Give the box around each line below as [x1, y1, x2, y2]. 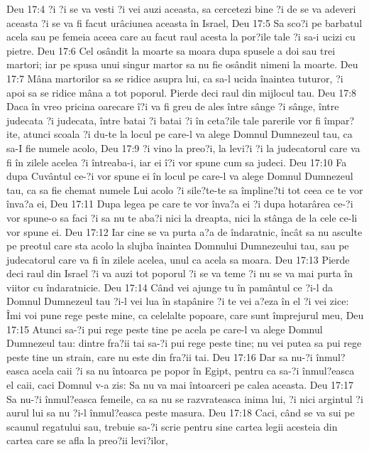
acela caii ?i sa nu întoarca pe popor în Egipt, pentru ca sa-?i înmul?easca [32, 363, 355, 378]
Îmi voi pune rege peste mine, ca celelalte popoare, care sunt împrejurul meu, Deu [6, 308, 364, 323]
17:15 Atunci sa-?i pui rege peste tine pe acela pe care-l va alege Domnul [6, 321, 323, 336]
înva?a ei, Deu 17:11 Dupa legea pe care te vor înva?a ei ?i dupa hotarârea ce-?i [6, 196, 353, 211]
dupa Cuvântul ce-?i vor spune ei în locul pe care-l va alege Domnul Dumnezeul [6, 168, 353, 183]
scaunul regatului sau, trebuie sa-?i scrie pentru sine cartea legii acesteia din [6, 419, 338, 434]
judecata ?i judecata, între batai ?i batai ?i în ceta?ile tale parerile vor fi [6, 112, 321, 127]
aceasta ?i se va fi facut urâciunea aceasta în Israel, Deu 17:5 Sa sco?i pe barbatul [6, 15, 363, 30]
